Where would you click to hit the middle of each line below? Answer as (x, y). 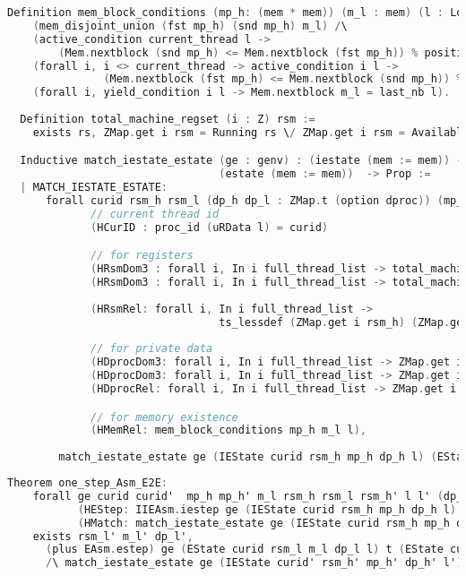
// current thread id (155, 214)
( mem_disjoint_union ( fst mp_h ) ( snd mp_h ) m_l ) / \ (190, 26)
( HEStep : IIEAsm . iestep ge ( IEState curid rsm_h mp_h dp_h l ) (267, 509)
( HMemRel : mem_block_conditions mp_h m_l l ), (229, 430)
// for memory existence (164, 417)
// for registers (142, 256)
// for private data (152, 349)
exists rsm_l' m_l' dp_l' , (113, 536)
